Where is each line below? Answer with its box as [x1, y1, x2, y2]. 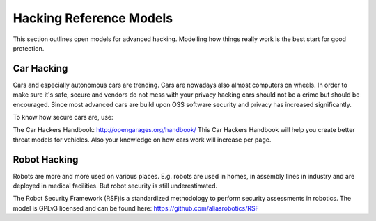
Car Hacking [13, 63, 68, 74]
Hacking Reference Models [13, 10, 173, 26]
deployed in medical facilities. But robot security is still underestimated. [13, 181, 218, 190]
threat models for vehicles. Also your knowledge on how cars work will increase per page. [13, 136, 272, 144]
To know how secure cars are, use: [13, 113, 114, 122]
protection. [13, 44, 45, 52]
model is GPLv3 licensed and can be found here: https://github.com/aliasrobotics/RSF [13, 204, 259, 212]
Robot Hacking [13, 154, 79, 165]
